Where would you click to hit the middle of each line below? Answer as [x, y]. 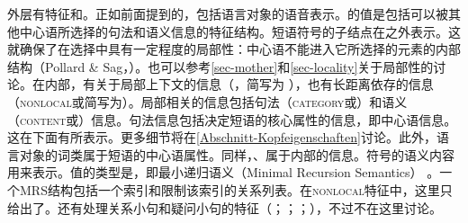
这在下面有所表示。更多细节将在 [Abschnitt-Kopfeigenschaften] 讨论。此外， [222, 137]
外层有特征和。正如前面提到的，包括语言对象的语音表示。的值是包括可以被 [228, 13]
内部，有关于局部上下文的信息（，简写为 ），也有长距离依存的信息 [239, 84]
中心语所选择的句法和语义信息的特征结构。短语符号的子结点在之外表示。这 [240, 31]
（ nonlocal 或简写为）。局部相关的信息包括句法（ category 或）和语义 [207, 101]
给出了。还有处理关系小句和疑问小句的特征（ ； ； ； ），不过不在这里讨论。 [225, 207]
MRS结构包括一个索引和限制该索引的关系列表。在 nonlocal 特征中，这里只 [236, 189]
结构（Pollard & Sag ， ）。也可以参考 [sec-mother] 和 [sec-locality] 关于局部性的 [220, 66]
